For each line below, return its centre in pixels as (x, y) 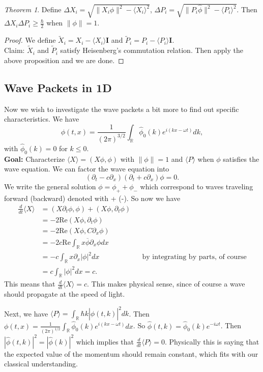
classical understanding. (41, 364)
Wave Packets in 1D (58, 87)
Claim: (14, 50)
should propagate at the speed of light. (65, 294)
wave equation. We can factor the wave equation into (87, 169)
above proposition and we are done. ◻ (64, 60)
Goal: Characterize (35, 159)
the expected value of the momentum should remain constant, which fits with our (131, 353)
